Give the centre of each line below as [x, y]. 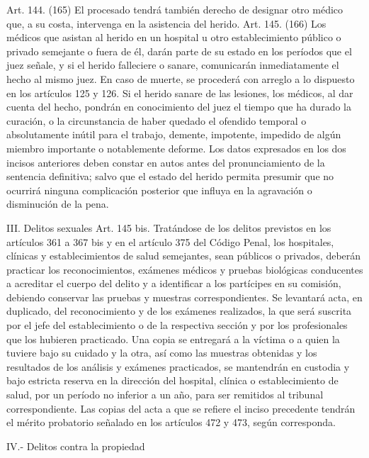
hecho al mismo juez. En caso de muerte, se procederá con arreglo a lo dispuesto [181, 78]
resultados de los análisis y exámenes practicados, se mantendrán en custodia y [178, 366]
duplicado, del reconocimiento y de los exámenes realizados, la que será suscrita [179, 311]
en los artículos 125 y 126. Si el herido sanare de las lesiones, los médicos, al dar [180, 93]
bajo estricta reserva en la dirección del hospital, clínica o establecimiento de [172, 380]
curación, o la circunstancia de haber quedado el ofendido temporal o [157, 120]
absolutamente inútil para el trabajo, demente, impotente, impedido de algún [174, 134]
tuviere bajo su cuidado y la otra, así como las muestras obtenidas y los [162, 353]
